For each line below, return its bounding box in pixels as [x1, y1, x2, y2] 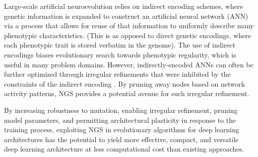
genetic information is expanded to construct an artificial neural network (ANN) [4, 10, 248, 21]
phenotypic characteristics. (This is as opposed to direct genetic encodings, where [4, 30, 252, 40]
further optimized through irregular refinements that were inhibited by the [4, 69, 231, 79]
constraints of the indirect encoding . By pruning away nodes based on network [4, 78, 245, 89]
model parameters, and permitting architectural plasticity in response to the [4, 114, 236, 125]
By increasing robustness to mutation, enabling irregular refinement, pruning [4, 105, 238, 115]
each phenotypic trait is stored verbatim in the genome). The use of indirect [4, 40, 236, 50]
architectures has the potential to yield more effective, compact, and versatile [4, 134, 239, 144]
